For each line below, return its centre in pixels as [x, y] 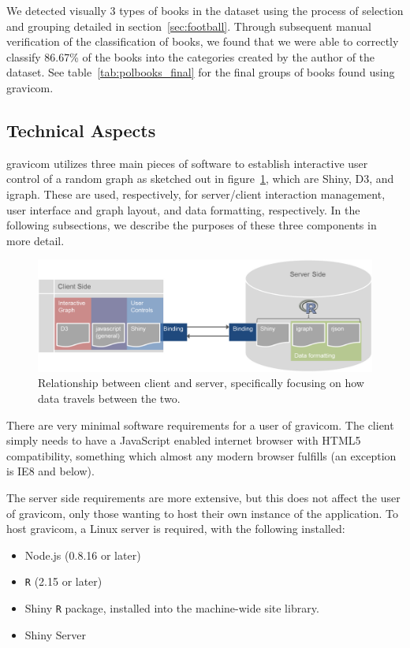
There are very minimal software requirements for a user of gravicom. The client [200, 425]
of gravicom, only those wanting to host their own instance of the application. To [202, 513]
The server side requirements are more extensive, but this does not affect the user [203, 497]
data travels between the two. [109, 398]
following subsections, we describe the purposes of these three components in [192, 225]
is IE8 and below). [50, 471]
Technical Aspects [81, 130]
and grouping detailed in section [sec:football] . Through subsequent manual [189, 26]
